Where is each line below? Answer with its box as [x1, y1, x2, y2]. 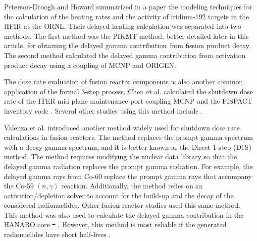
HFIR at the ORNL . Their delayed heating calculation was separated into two [4, 21, 241, 31]
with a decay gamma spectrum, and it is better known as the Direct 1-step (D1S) [4, 141, 252, 152]
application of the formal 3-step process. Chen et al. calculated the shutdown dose [4, 86, 253, 96]
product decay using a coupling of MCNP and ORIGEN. [4, 60, 176, 70]
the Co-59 [4, 181, 34, 191]
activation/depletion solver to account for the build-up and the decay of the [4, 190, 234, 200]
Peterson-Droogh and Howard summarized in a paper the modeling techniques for [4, 1, 253, 11]
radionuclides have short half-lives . [4, 229, 111, 240]
